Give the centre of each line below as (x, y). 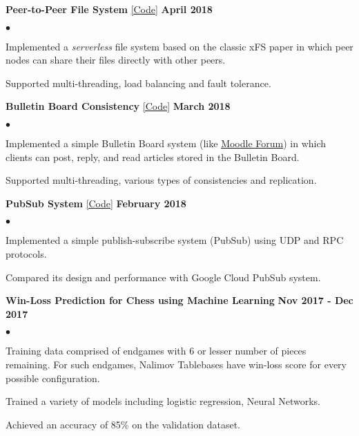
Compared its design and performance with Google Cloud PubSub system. (163, 277)
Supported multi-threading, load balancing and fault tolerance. (138, 83)
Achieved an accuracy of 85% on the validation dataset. (123, 424)
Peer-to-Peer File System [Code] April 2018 (109, 9)
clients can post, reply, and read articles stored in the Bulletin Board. (153, 157)
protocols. (26, 253)
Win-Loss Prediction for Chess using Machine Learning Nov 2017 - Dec (179, 300)
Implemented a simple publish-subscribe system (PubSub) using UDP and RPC (175, 240)
